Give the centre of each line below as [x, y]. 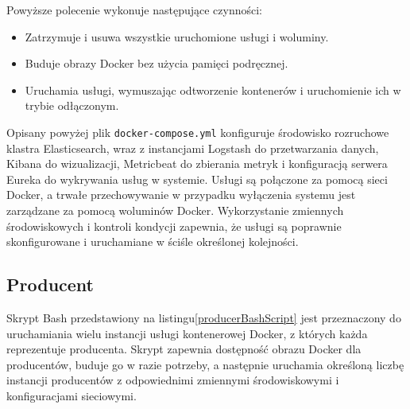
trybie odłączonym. [72, 105]
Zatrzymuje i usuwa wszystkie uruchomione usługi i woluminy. [177, 36]
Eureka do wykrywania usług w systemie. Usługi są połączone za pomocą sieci [197, 179]
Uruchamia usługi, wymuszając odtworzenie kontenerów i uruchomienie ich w [213, 90]
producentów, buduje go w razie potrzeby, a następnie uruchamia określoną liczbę [205, 364]
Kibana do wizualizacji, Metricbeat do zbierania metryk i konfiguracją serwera [197, 164]
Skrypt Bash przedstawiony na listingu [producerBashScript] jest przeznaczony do [204, 317]
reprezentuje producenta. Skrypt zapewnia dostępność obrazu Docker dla [184, 349]
